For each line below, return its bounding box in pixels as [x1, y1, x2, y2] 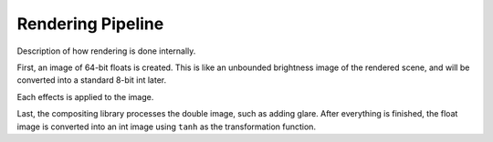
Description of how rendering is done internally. [16, 46, 196, 56]
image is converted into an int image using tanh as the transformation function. [16, 121, 317, 132]
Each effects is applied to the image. [16, 91, 154, 102]
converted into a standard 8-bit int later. [16, 75, 167, 86]
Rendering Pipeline [16, 14, 164, 34]
